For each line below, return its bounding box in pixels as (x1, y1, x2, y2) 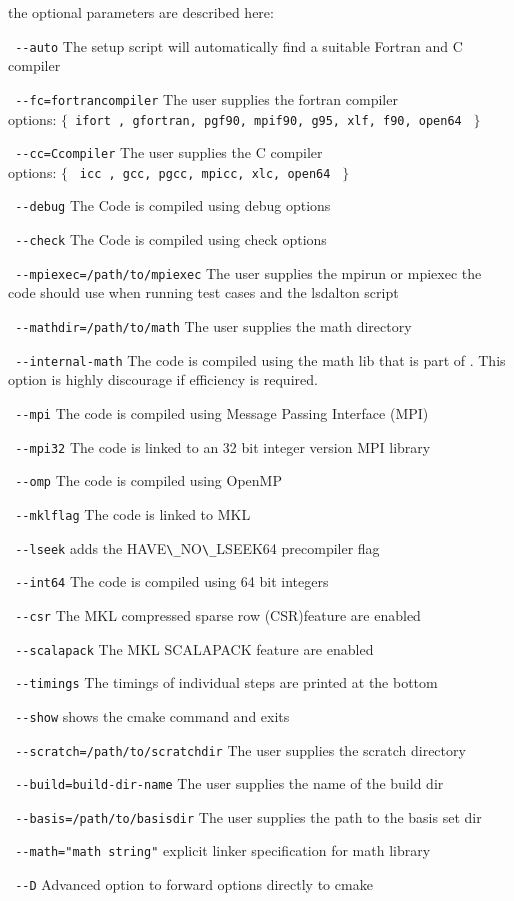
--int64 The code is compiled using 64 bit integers (15, 571, 329, 592)
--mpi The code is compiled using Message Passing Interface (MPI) (15, 402, 429, 423)
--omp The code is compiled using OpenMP (15, 470, 282, 491)
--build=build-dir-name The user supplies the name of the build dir (15, 773, 444, 794)
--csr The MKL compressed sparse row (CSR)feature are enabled (15, 604, 421, 625)
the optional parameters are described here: (8, 2, 274, 22)
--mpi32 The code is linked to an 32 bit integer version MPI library (15, 436, 431, 457)
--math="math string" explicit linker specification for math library (15, 840, 431, 861)
